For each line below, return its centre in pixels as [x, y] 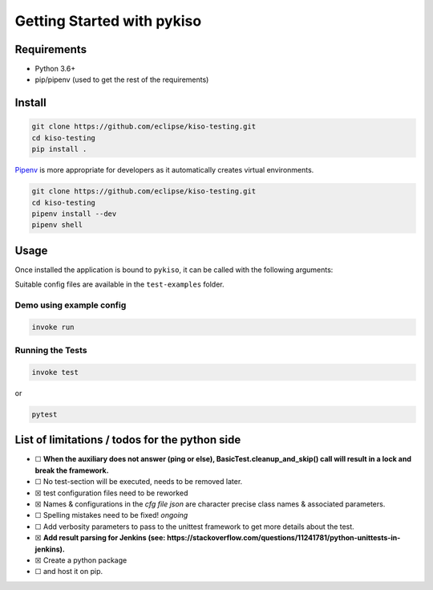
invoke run [53, 327]
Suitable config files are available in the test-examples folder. [119, 284]
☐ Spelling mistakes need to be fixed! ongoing [111, 515]
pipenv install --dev [74, 214]
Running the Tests [51, 351]
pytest [45, 414]
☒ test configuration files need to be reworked [111, 493]
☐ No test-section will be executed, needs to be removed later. [139, 482]
